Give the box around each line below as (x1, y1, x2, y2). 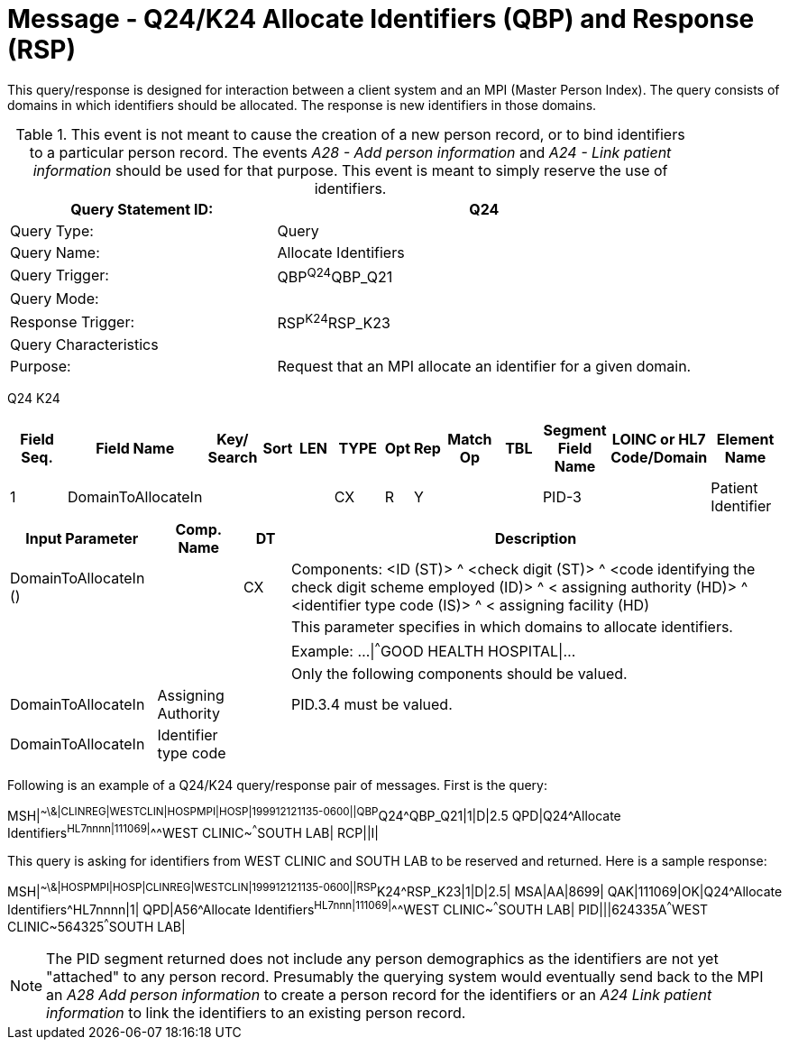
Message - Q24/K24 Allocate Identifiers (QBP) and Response (7, 4, 755, 34)
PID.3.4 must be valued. (291, 694, 453, 713)
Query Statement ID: (70, 199, 214, 218)
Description (494, 529, 577, 548)
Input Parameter (25, 529, 139, 548)
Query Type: (10, 221, 94, 240)
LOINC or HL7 (611, 430, 706, 449)
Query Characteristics (10, 335, 159, 354)
